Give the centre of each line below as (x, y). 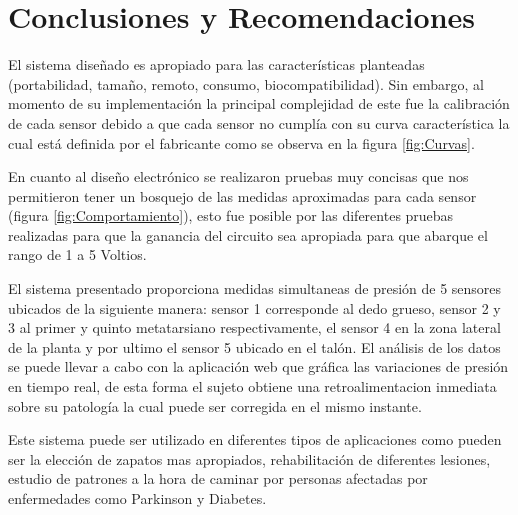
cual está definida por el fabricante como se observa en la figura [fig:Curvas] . (241, 142)
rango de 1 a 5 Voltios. (77, 254)
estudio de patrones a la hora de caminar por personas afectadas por (218, 478)
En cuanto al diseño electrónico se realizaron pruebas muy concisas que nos (238, 176)
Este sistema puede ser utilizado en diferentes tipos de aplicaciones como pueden (255, 439)
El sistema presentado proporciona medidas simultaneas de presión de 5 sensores (255, 288)
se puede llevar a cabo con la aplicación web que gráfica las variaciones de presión (258, 366)
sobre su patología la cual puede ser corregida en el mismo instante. (215, 405)
